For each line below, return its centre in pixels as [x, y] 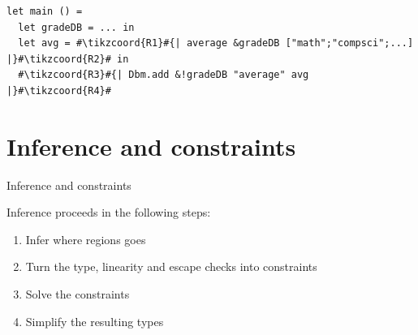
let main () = [45, 11]
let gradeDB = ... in [76, 27]
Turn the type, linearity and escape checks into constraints [171, 266]
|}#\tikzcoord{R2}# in [68, 59]
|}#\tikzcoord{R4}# [59, 90]
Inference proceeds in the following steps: [109, 212]
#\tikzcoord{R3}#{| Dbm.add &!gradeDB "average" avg [164, 75]
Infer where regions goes [86, 239]
